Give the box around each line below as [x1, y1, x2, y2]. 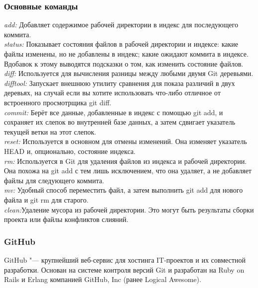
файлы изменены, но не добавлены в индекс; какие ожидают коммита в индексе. [4, 49, 249, 59]
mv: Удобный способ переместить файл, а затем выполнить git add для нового [4, 185, 243, 195]
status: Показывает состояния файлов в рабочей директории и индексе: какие [4, 39, 238, 49]
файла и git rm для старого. [4, 194, 88, 205]
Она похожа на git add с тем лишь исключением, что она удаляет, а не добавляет [4, 165, 252, 176]
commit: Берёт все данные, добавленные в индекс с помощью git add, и [4, 107, 223, 117]
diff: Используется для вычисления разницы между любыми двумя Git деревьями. [4, 68, 254, 78]
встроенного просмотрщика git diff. [4, 97, 111, 107]
